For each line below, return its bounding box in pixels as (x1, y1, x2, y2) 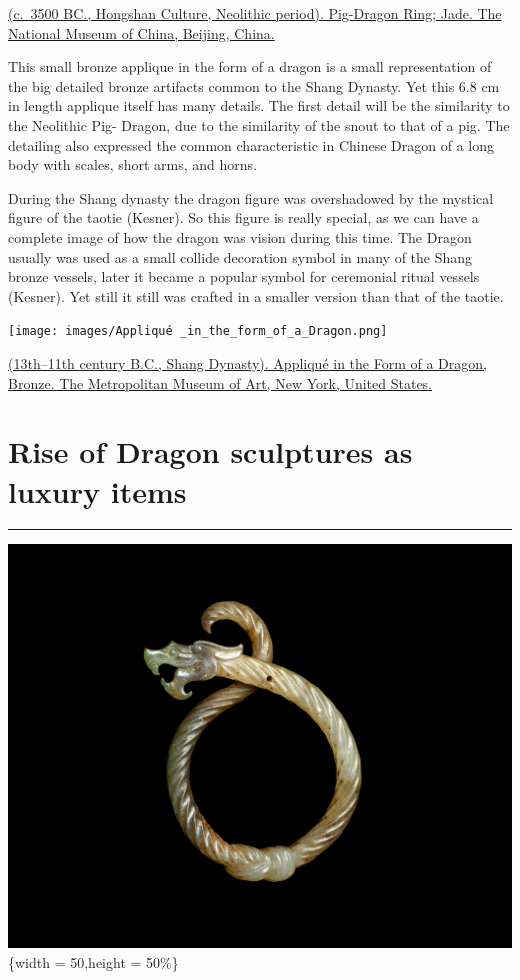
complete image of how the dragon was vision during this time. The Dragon (8, 226, 472, 247)
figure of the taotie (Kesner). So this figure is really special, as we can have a (8, 207, 479, 228)
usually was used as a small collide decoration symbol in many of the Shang (8, 246, 473, 267)
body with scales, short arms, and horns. (8, 154, 258, 175)
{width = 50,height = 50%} (8, 951, 179, 972)
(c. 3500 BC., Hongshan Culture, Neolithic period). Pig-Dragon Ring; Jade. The (8, 3, 502, 23)
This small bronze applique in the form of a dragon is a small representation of (8, 56, 492, 77)
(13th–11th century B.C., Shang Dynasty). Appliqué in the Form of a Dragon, (8, 352, 487, 373)
